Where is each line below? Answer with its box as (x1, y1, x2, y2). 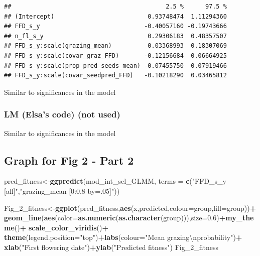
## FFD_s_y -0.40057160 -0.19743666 (4, 23, 227, 30)
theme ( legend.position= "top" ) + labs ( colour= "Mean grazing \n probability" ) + (4, 232, 242, 242)
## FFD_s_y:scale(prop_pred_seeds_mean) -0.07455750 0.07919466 (4, 62, 227, 69)
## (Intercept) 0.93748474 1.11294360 (4, 13, 227, 20)
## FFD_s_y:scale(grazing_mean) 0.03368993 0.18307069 (4, 42, 227, 50)
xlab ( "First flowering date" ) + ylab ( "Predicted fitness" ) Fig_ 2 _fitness (4, 241, 219, 252)
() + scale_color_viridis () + (14, 222, 109, 232)
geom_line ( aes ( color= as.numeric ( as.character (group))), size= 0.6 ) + (4, 212, 226, 223)
